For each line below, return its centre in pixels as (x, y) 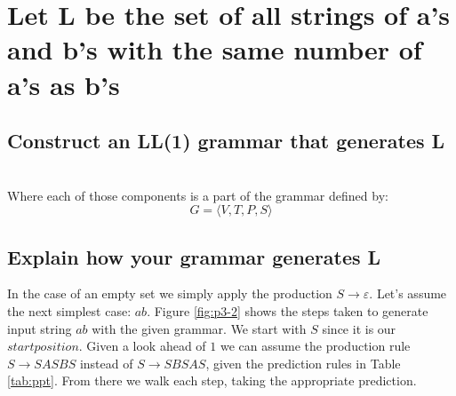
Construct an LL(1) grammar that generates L (226, 141)
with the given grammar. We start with (199, 328)
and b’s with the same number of (215, 49)
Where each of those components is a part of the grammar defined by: (198, 195)
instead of (106, 363)
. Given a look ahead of (142, 346)
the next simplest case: (69, 310)
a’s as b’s (64, 84)
